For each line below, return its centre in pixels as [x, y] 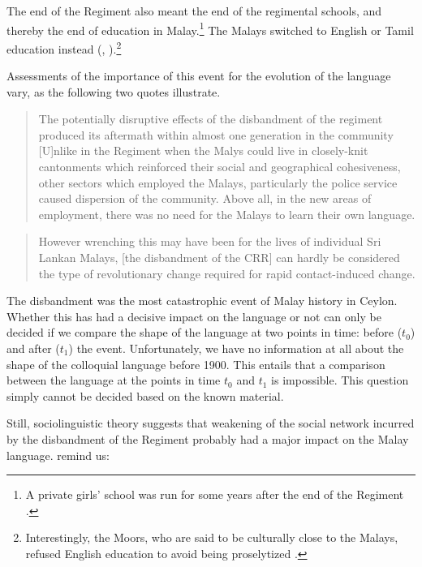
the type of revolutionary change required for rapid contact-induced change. [227, 273]
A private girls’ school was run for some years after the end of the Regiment [215, 494]
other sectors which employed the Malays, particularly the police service [218, 182]
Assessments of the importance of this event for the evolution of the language [199, 76]
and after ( [33, 348]
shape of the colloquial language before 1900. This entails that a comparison [196, 364]
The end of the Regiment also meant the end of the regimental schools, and [194, 11]
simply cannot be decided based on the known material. [145, 395]
